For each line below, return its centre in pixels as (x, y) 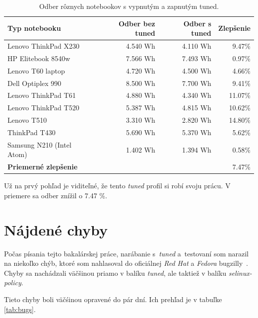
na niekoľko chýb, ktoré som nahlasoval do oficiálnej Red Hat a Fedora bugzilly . (126, 263)
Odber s (197, 23)
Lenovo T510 (27, 120)
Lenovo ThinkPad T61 (42, 95)
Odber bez (137, 23)
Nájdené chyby (56, 229)
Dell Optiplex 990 (34, 83)
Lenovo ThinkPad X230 (44, 46)
